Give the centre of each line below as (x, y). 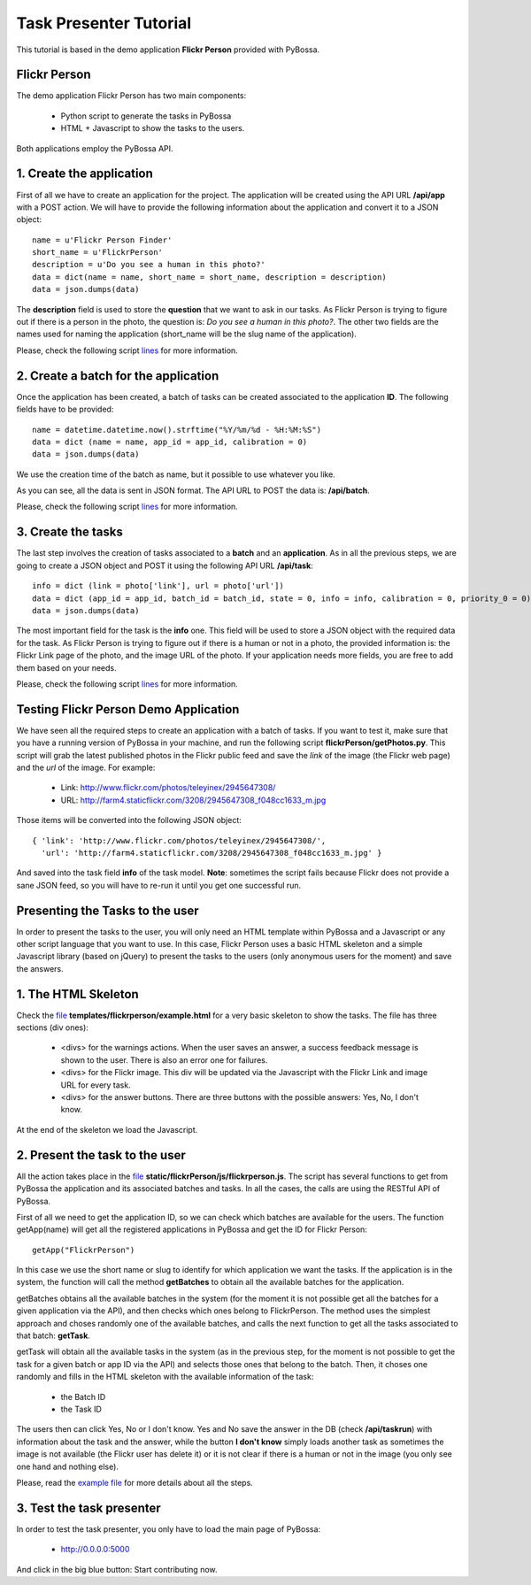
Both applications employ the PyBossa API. (95, 148)
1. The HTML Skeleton (77, 994)
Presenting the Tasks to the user (108, 910)
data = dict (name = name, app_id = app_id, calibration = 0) (170, 442)
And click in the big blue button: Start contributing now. (117, 1569)
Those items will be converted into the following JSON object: (129, 820)
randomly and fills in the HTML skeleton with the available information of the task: (165, 1377)
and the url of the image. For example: (86, 767)
